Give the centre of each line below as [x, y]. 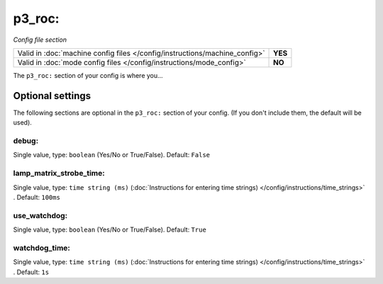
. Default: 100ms [37, 197]
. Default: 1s [31, 272]
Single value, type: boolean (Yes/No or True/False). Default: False [112, 155]
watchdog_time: [42, 248]
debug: [26, 141]
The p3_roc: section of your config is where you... [88, 75]
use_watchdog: [40, 215]
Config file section [40, 40]
